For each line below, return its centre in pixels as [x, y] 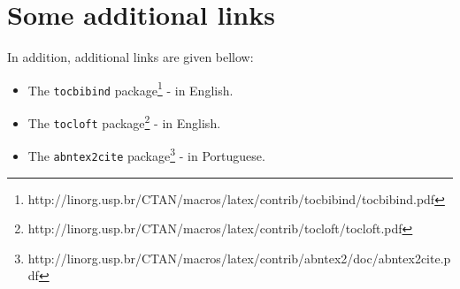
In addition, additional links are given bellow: [130, 57]
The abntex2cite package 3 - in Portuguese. [146, 154]
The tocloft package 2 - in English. [124, 122]
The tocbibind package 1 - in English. [130, 88]
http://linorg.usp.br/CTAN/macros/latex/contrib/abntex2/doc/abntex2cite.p [239, 258]
